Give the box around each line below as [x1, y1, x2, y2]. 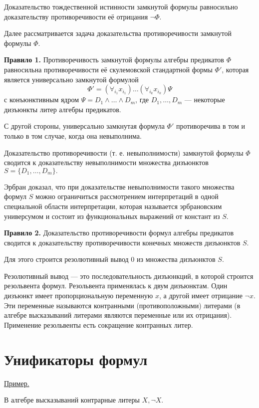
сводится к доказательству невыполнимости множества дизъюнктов [4, 157, 209, 168]
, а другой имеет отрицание [159, 290, 243, 301]
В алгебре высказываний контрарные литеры [4, 395, 140, 405]
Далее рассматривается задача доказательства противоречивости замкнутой [4, 28, 232, 38]
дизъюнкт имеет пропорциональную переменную [4, 290, 153, 301]
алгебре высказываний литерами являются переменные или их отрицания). [4, 310, 232, 320]
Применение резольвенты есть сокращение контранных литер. [4, 319, 193, 330]
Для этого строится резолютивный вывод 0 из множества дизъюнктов [4, 254, 216, 264]
